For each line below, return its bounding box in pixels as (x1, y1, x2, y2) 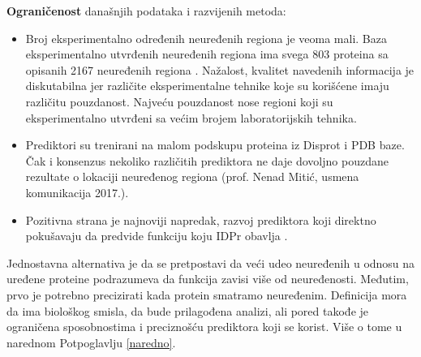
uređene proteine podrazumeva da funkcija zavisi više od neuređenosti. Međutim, (6, 270, 409, 287)
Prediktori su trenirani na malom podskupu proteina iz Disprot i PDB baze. (25, 136, 405, 153)
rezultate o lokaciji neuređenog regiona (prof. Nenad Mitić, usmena (25, 168, 359, 185)
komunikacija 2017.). (25, 183, 129, 200)
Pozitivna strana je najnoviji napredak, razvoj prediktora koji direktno (25, 211, 376, 228)
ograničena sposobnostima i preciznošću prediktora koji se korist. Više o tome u (6, 318, 402, 335)
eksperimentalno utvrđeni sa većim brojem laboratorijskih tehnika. (25, 109, 357, 126)
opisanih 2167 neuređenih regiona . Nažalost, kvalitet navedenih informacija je (25, 61, 415, 78)
